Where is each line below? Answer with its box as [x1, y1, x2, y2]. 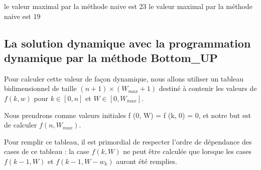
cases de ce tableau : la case [4, 146, 89, 156]
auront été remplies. [116, 155, 178, 166]
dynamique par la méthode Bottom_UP [4, 49, 218, 65]
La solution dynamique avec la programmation [4, 35, 251, 50]
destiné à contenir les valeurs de [159, 83, 257, 93]
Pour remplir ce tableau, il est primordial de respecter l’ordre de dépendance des [4, 136, 252, 146]
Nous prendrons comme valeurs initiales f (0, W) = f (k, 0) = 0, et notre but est [4, 109, 251, 120]
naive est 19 [4, 10, 41, 21]
